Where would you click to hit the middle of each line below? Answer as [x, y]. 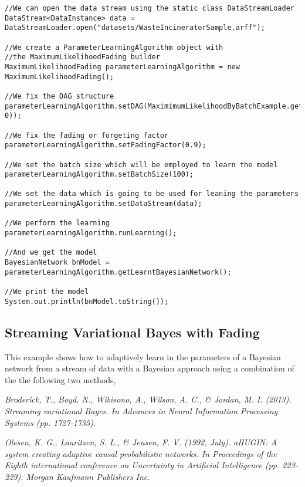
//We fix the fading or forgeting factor [87, 135]
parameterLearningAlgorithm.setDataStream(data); [104, 204]
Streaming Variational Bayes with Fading [132, 332]
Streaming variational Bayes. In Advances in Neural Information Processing [141, 410]
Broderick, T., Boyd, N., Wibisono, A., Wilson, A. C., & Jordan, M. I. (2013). [148, 399]
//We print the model [47, 292]
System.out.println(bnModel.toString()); [87, 301]
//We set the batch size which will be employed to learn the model [141, 165]
